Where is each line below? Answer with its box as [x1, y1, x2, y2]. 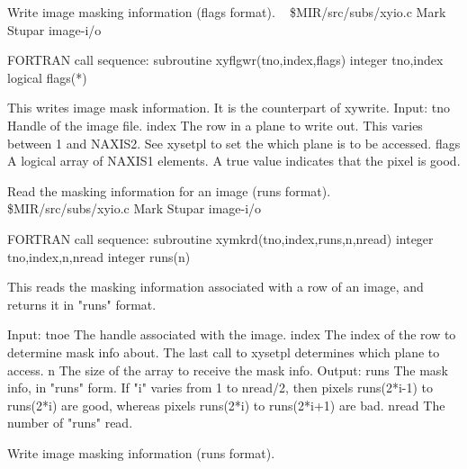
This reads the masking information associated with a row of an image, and [7, 277, 424, 296]
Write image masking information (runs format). [7, 443, 275, 462]
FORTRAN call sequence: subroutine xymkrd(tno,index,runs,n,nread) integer [7, 229, 434, 248]
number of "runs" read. [7, 413, 133, 432]
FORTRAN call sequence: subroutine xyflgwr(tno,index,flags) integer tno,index [7, 50, 444, 69]
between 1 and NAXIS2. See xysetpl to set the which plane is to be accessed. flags [7, 133, 461, 152]
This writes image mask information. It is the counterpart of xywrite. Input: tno [7, 98, 451, 117]
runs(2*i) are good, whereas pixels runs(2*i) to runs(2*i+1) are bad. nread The [7, 395, 445, 414]
